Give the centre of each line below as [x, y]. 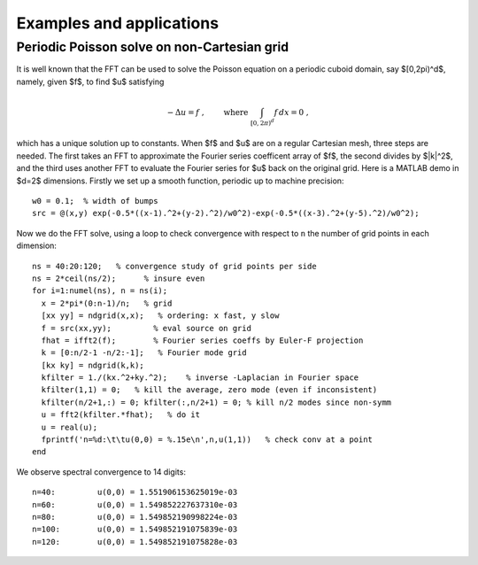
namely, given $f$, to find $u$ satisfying [90, 81]
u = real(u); [69, 427]
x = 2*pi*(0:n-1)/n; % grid [107, 303]
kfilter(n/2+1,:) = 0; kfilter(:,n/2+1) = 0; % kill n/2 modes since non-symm [216, 402]
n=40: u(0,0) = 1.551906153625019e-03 [135, 492]
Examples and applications [118, 23]
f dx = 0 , [291, 112]
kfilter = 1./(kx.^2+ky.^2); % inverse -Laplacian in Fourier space [200, 378]
